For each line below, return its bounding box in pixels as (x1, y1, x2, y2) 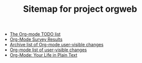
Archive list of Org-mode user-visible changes (9, 42, 104, 48)
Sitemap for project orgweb (23, 3, 138, 15)
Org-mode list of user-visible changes (9, 47, 87, 53)
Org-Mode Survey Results (9, 36, 63, 42)
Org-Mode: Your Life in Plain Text (9, 52, 78, 58)
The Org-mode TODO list (9, 31, 61, 37)
